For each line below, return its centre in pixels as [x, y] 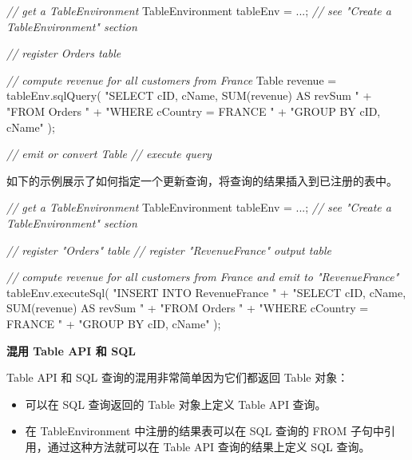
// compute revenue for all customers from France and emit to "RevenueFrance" [203, 277]
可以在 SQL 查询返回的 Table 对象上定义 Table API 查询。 [176, 404]
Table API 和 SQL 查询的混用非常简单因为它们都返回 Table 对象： [178, 377]
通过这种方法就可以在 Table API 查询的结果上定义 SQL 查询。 [209, 446]
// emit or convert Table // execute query [109, 154]
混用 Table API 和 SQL [71, 350]
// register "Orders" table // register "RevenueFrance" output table [169, 250]
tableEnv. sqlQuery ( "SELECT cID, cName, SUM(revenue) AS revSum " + [189, 95]
